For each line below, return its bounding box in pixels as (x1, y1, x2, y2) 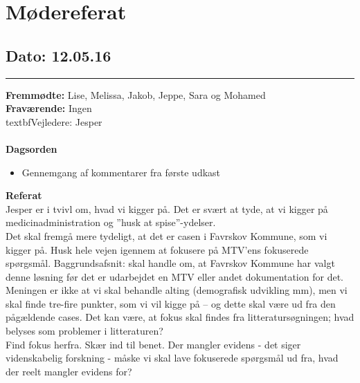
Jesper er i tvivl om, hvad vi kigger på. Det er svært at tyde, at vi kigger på (6, 201, 328, 216)
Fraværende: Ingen (6, 101, 92, 115)
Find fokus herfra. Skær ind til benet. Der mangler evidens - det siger (6, 337, 301, 351)
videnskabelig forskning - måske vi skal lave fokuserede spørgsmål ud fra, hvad (6, 351, 339, 365)
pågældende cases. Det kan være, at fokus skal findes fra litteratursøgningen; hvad (6, 310, 354, 324)
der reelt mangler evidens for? (6, 364, 132, 378)
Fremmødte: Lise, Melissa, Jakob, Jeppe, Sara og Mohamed (6, 87, 266, 102)
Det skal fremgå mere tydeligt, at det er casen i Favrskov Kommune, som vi (6, 228, 327, 243)
